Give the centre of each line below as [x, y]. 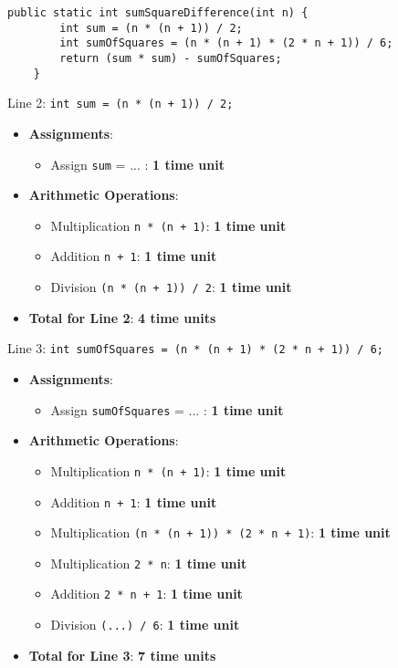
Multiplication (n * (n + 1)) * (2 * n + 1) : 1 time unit [220, 532]
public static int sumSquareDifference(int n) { [158, 13]
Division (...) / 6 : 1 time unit [145, 625]
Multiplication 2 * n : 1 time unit [149, 563]
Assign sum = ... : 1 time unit [137, 164]
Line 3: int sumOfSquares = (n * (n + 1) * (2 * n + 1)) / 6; [195, 348]
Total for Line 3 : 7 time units [122, 655]
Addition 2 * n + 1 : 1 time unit [147, 594]
